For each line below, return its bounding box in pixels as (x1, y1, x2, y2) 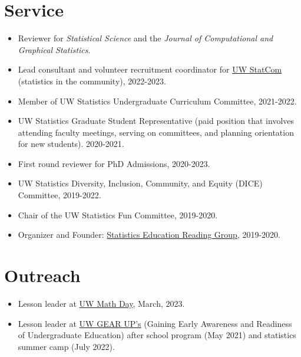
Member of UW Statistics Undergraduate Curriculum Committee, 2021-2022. (18, 94, 297, 107)
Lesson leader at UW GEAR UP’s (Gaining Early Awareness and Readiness (18, 317, 292, 329)
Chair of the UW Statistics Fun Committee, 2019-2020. (18, 208, 218, 221)
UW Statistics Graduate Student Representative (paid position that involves (18, 114, 295, 127)
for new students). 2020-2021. (18, 137, 124, 150)
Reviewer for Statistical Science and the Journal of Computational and (18, 32, 273, 44)
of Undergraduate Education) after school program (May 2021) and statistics (18, 329, 296, 341)
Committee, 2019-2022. (18, 189, 101, 201)
